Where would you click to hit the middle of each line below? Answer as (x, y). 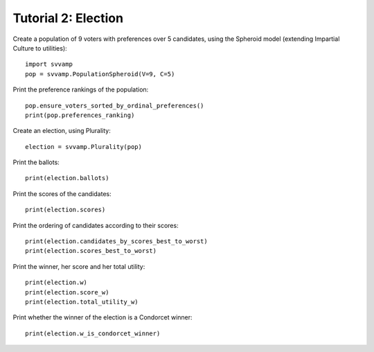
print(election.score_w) (67, 292)
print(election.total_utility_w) (82, 302)
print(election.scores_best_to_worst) (91, 251)
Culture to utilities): (40, 48)
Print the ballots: (36, 162)
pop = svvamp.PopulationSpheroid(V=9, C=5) (100, 74)
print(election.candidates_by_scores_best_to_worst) (116, 241)
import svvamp (49, 64)
